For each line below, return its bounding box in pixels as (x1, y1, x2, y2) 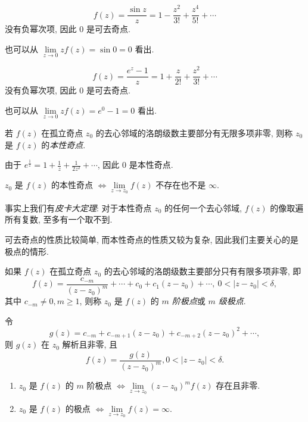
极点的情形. (5, 245, 49, 257)
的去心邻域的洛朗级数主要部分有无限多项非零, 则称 (95, 126, 293, 139)
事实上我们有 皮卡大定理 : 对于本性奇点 (5, 201, 152, 214)
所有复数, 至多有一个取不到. (5, 213, 113, 226)
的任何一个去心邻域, (164, 201, 242, 214)
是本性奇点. (129, 158, 173, 171)
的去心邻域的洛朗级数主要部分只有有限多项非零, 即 (104, 265, 301, 277)
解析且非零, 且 (62, 338, 118, 351)
